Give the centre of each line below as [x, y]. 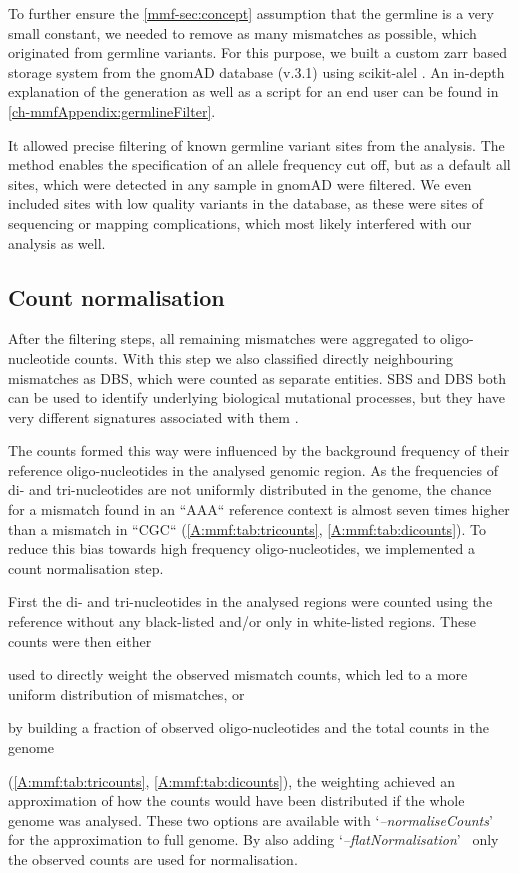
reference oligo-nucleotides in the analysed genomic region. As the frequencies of [253, 469]
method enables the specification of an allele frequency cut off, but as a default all [259, 164]
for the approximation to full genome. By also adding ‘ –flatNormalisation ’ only [253, 839]
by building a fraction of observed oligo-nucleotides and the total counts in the [249, 727]
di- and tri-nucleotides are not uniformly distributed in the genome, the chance [250, 489]
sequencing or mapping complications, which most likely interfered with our [240, 222]
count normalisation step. [86, 567]
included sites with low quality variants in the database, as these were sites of [246, 203]
